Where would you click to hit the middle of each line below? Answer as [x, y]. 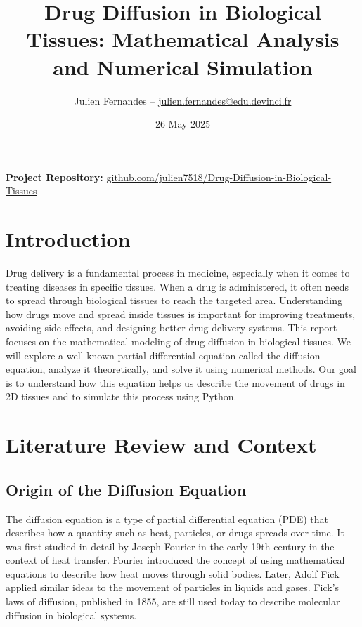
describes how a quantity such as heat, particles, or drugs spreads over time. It [175, 533]
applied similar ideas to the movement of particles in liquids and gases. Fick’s [173, 587]
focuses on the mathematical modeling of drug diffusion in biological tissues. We [178, 341]
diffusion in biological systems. [71, 615]
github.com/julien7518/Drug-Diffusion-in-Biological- [219, 177]
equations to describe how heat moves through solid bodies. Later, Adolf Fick [173, 573]
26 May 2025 [183, 124]
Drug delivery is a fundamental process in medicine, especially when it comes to [178, 272]
